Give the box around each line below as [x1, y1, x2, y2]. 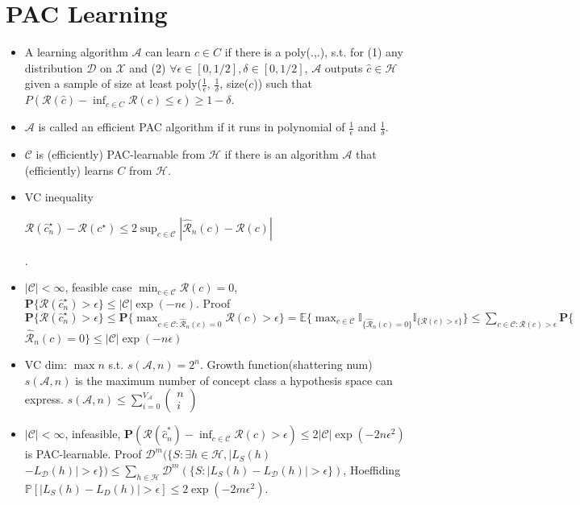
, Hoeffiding [343, 461, 401, 478]
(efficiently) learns [24, 161, 114, 178]
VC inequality [24, 188, 94, 205]
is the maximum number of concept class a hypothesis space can [75, 371, 393, 388]
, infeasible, [65, 425, 121, 442]
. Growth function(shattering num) [199, 356, 373, 373]
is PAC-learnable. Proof [24, 445, 142, 462]
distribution [24, 59, 83, 76]
